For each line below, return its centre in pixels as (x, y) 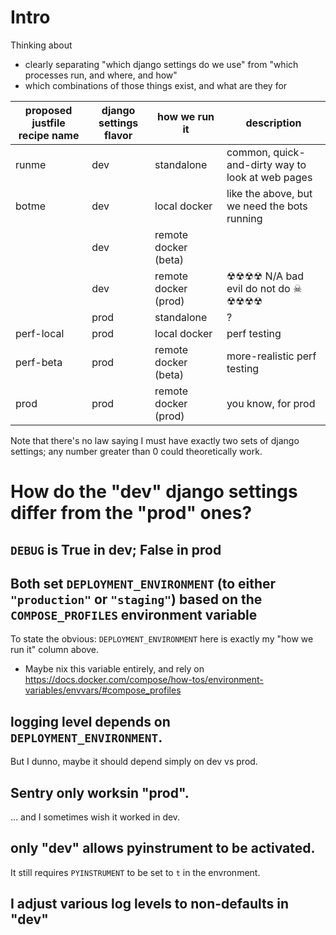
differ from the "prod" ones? (131, 513)
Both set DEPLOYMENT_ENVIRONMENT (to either (143, 583)
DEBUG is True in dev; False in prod (116, 549)
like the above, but (269, 193)
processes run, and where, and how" (101, 75)
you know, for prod (271, 403)
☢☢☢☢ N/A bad (265, 276)
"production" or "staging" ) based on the (136, 599)
